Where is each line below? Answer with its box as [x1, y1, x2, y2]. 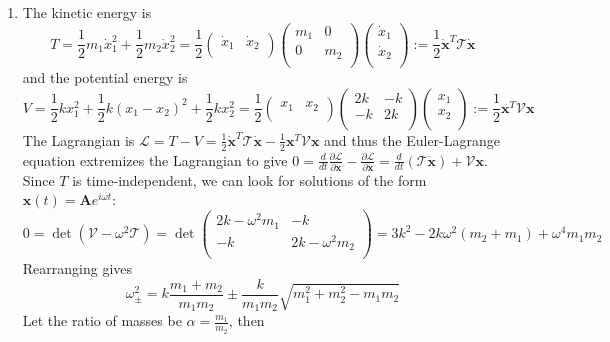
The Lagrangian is [22, 129, 135, 150]
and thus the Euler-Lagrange [324, 129, 500, 150]
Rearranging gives [22, 258, 133, 279]
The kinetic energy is [22, 2, 152, 22]
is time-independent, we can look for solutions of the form [72, 169, 427, 190]
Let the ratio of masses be [22, 310, 182, 331]
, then [228, 310, 265, 331]
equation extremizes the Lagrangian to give [22, 149, 288, 170]
